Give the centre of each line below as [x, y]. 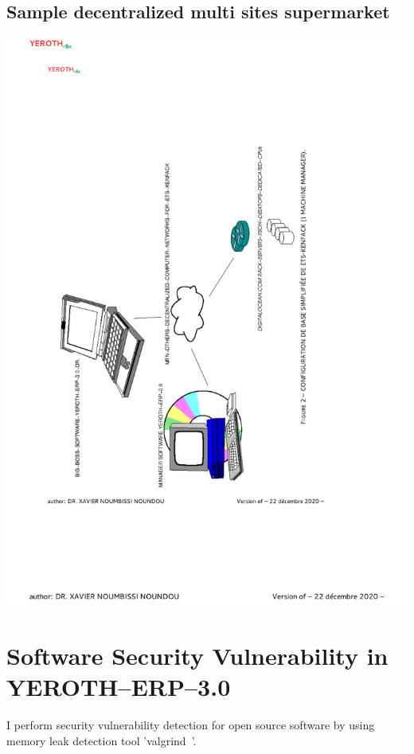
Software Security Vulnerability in [197, 655]
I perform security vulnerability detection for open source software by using [191, 724]
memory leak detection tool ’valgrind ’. [102, 740]
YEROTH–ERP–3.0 [119, 686]
